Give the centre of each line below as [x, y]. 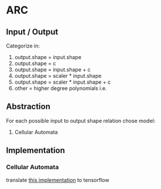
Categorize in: [23, 46]
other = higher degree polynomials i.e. [61, 88]
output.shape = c [35, 63]
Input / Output [32, 32]
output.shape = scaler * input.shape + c [63, 82]
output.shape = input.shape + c [52, 70]
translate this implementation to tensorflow [58, 180]
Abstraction [28, 107]
